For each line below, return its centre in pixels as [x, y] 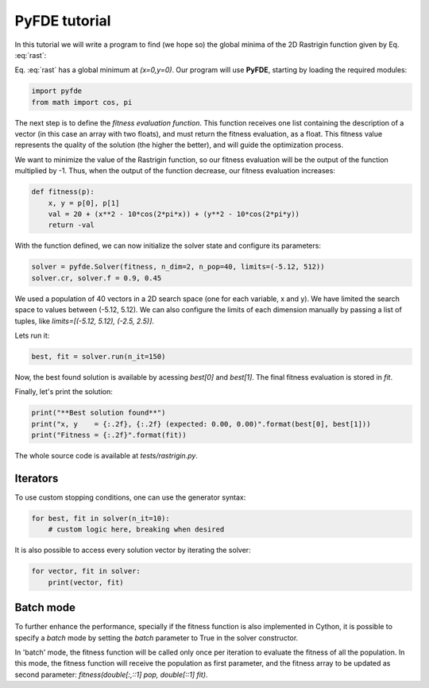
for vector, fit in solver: [86, 571]
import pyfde [57, 91]
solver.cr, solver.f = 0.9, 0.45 [97, 278]
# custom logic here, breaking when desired [136, 530]
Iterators [37, 478]
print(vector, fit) [86, 582]
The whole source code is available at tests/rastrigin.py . [106, 456]
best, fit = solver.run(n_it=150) [99, 356]
